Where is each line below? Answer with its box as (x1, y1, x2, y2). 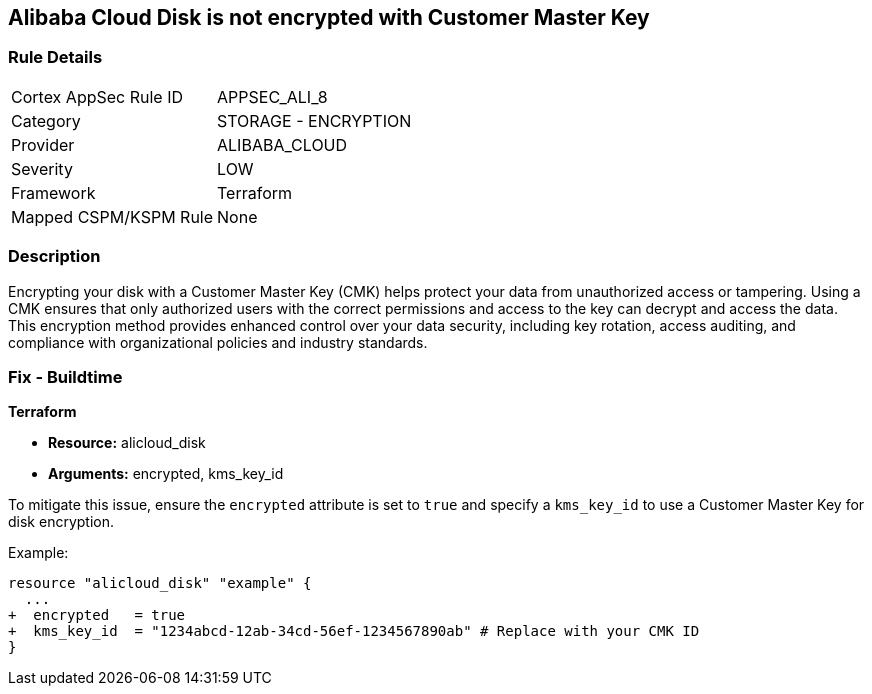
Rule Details (8, 47, 103, 68)
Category (11, 110, 81, 131)
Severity (11, 158, 73, 179)
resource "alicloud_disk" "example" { (8, 575, 312, 592)
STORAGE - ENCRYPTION (217, 110, 412, 131)
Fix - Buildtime (8, 366, 123, 387)
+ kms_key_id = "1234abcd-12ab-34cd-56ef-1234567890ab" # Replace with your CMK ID (8, 623, 700, 640)
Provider (11, 134, 75, 155)
